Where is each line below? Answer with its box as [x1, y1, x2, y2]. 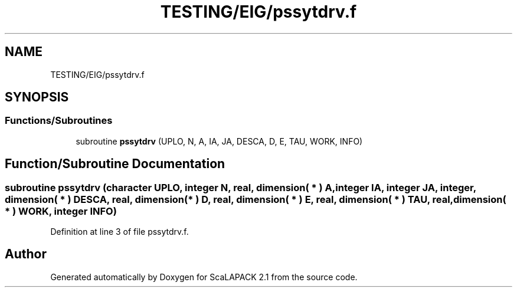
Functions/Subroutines [5, 114, 113, 127]
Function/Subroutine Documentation [5, 156, 225, 172]
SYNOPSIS [5, 90, 69, 105]
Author [5, 247, 47, 262]
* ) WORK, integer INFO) [5, 205, 117, 217]
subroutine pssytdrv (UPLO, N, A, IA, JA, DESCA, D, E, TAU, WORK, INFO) [76, 136, 363, 146]
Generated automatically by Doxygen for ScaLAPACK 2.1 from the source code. [50, 271, 358, 282]
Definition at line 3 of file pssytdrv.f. [50, 227, 189, 237]
